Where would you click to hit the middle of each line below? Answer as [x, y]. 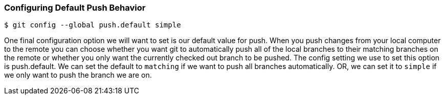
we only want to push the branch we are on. [78, 75]
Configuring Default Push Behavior [75, 8]
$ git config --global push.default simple [93, 25]
